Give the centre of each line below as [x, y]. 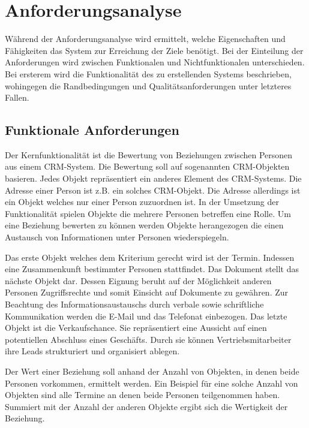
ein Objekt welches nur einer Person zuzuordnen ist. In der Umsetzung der [142, 202]
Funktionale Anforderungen [92, 130]
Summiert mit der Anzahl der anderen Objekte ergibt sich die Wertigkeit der [146, 406]
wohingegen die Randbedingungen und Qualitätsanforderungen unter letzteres [148, 85]
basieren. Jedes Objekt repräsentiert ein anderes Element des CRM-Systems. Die [153, 178]
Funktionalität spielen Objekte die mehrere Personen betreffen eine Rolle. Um [148, 213]
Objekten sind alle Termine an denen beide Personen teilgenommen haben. [142, 395]
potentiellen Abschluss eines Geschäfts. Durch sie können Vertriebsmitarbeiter [148, 339]
